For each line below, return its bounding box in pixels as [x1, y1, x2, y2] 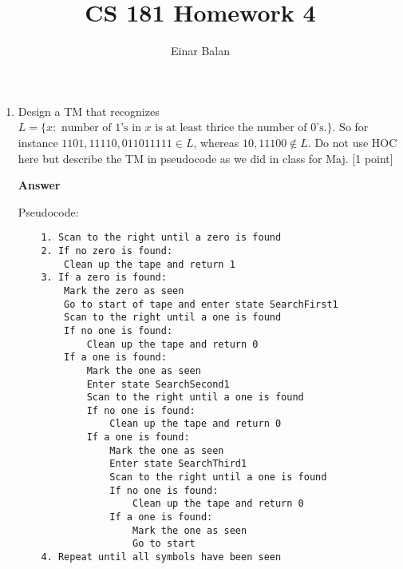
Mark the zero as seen [64, 284, 184, 296]
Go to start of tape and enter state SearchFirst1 [64, 298, 338, 310]
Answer [18, 177, 61, 193]
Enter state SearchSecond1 [86, 378, 230, 390]
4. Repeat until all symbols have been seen [41, 551, 282, 563]
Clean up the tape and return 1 [64, 258, 235, 270]
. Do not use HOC [307, 133, 397, 150]
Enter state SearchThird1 [109, 458, 247, 470]
